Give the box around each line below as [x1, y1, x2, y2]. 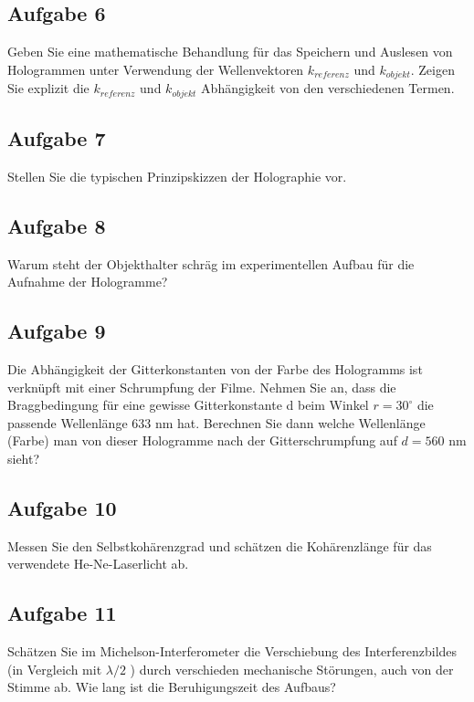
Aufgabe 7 [7, 124, 106, 152]
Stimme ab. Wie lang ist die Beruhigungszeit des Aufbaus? [7, 677, 336, 697]
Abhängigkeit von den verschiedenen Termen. [201, 79, 455, 98]
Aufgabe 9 [7, 317, 106, 345]
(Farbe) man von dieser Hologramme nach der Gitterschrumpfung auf [7, 431, 397, 450]
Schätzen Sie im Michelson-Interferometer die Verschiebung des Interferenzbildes [7, 642, 458, 661]
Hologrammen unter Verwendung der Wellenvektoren [7, 59, 304, 79]
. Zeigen [410, 59, 455, 79]
